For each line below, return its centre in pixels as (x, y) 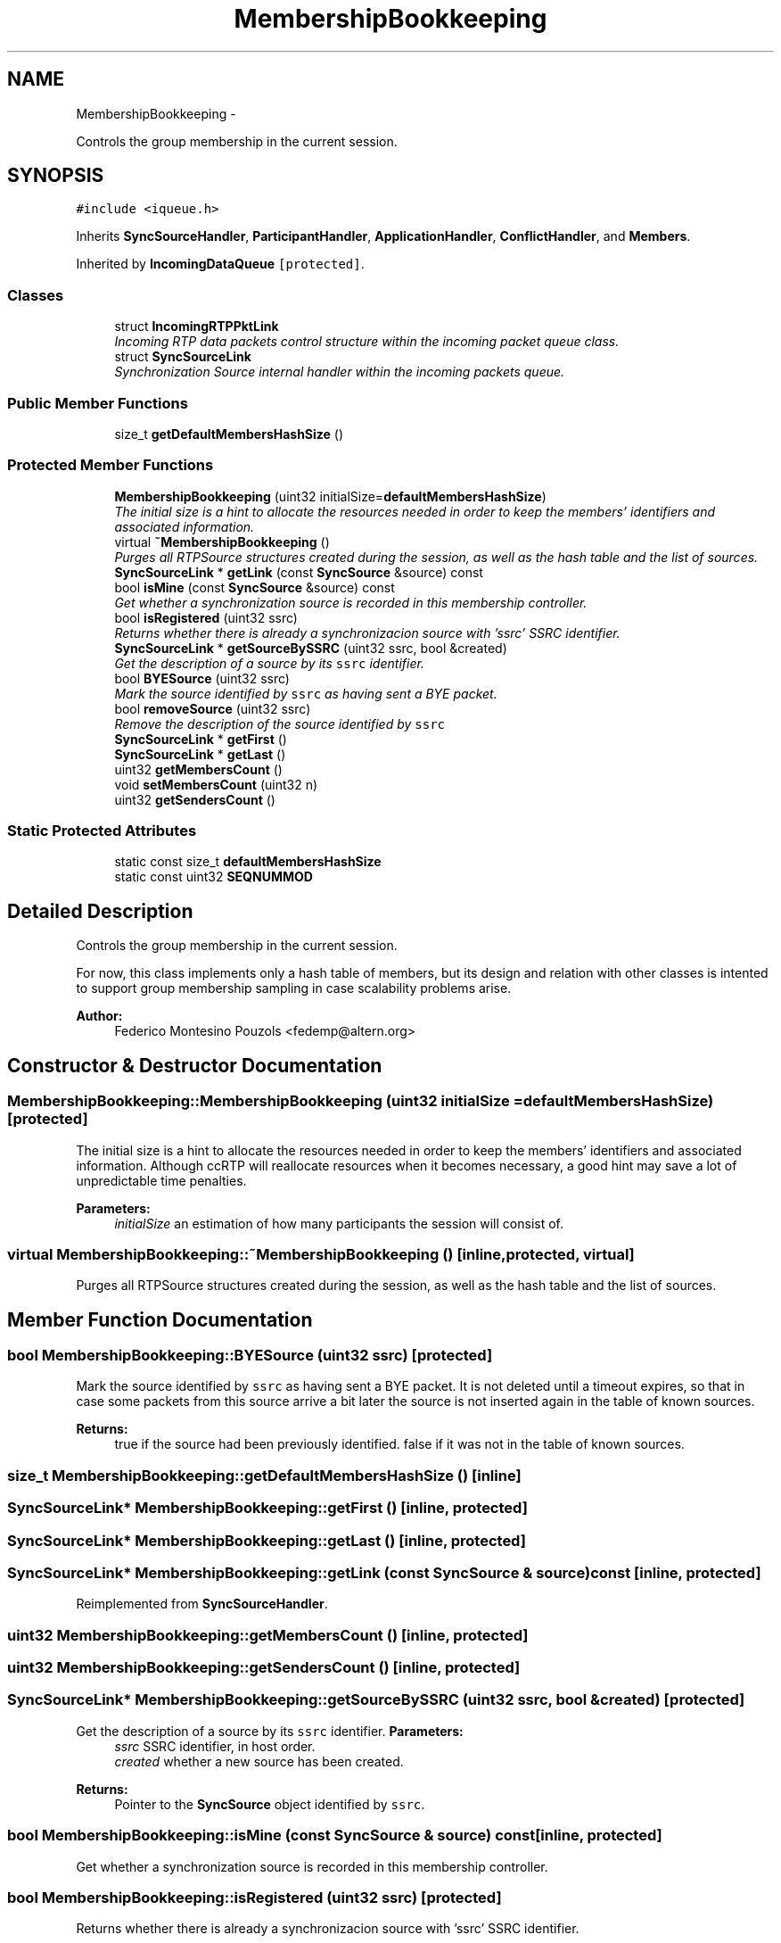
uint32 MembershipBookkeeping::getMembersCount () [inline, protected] (268, 1635)
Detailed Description (100, 911)
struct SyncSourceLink (183, 357)
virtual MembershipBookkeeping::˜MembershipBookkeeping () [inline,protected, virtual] (321, 1254)
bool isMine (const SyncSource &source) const (255, 587)
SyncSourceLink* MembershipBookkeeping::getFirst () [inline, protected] (267, 1508)
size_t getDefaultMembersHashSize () (229, 434)
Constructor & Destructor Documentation (195, 1065)
